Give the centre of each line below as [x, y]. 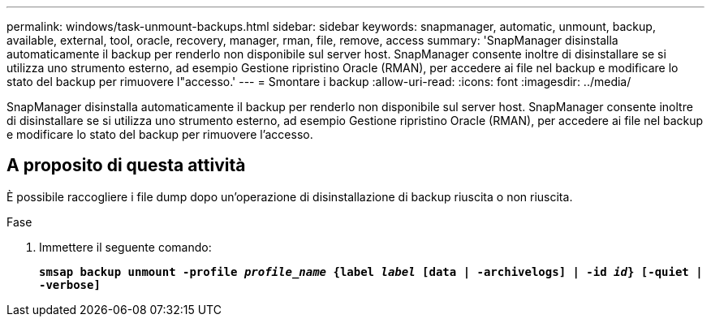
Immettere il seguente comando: [125, 247]
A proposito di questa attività [126, 166]
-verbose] [70, 284]
